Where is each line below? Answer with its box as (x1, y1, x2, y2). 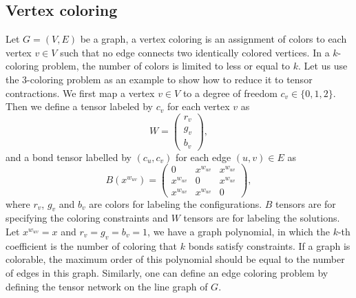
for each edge (176, 149, 231, 164)
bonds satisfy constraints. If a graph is (188, 238, 350, 253)
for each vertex (167, 99, 230, 114)
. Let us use (298, 58, 348, 73)
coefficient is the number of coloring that (6, 238, 178, 253)
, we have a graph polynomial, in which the (147, 224, 330, 239)
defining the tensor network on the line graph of (6, 279, 208, 293)
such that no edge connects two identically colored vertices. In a (60, 45, 330, 59)
